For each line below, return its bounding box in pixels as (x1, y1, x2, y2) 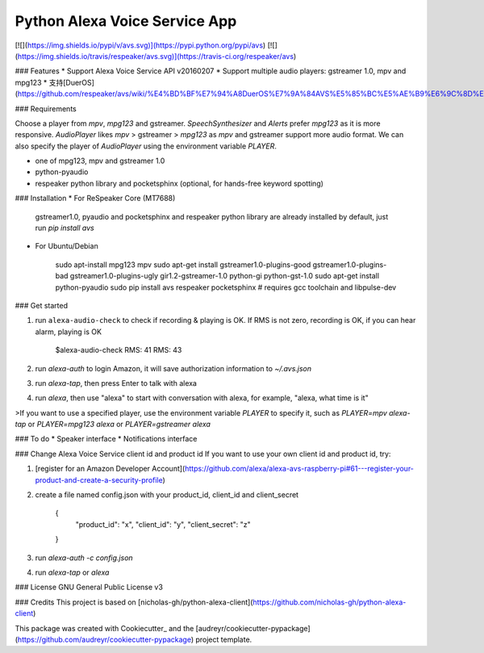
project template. (194, 634, 252, 644)
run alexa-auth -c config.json (35, 553, 133, 563)
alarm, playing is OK (35, 327, 102, 337)
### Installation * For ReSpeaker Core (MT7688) (15, 194, 176, 203)
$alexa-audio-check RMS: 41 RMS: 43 (55, 345, 182, 355)
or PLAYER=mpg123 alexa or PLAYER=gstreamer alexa (27, 420, 211, 429)
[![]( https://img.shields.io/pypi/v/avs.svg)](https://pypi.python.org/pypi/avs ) (15, 40, 266, 50)
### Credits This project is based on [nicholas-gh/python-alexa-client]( (15, 597, 253, 607)
